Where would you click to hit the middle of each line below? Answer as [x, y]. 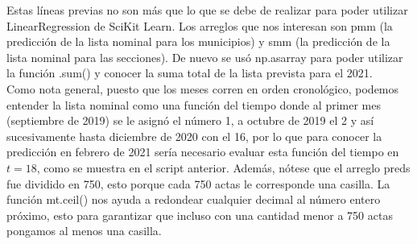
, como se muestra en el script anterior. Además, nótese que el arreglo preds [223, 167]
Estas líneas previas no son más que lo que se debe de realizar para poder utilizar [207, 10]
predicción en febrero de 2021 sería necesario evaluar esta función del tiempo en [203, 152]
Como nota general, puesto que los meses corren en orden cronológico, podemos [203, 88]
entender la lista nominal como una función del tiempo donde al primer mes [194, 104]
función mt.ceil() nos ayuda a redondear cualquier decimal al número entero [194, 199]
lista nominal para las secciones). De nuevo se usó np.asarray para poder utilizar [205, 57]
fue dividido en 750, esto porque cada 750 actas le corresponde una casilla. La [198, 183]
